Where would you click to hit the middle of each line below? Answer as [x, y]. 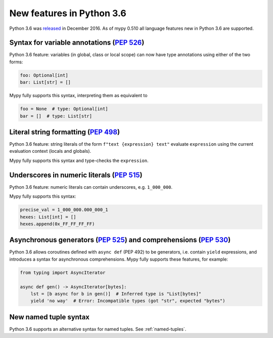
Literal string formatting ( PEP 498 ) [65, 132]
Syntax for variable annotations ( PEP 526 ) [77, 43]
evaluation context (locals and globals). [50, 151]
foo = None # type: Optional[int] [64, 109]
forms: [16, 62]
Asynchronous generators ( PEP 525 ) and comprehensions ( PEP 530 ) [120, 240]
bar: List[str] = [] [45, 82]
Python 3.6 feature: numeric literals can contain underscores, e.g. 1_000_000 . [91, 187]
